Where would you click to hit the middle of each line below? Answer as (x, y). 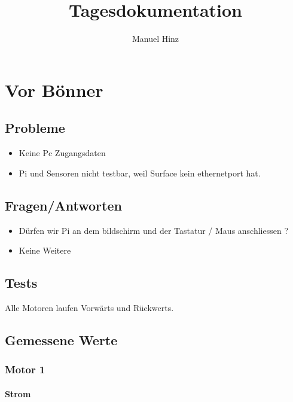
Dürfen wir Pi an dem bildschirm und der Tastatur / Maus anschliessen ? (154, 230)
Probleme (35, 128)
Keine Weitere (45, 250)
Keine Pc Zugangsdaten (62, 153)
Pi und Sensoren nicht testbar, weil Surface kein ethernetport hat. (140, 173)
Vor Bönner (54, 89)
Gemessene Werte (61, 339)
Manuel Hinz (155, 39)
